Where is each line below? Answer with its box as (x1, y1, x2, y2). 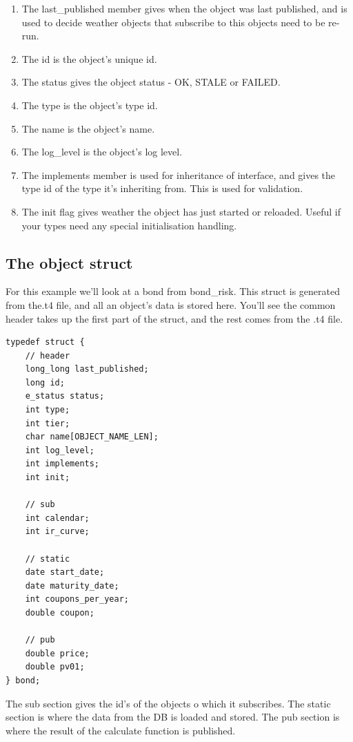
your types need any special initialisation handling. (21, 218, 237, 232)
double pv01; (25, 662, 85, 672)
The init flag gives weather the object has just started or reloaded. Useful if (21, 204, 341, 218)
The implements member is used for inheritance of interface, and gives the (21, 167, 336, 182)
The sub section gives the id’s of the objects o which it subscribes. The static (6, 696, 331, 710)
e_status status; (25, 391, 105, 401)
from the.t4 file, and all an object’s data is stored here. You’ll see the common (6, 297, 336, 312)
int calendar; (25, 513, 90, 523)
